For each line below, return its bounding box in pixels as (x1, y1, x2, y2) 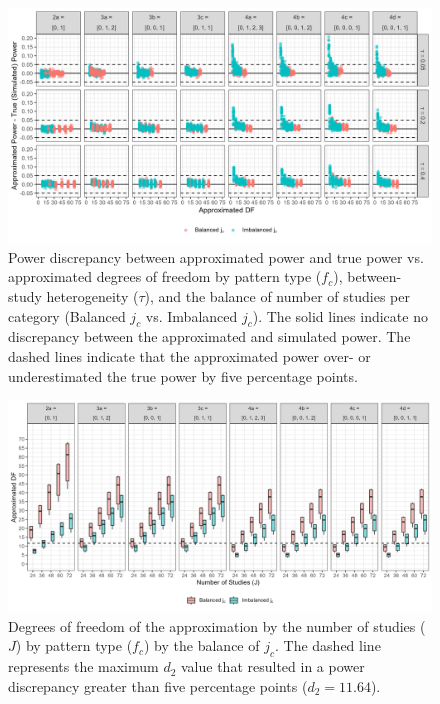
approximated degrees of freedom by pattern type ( (8, 266, 322, 287)
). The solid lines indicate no (252, 305, 428, 326)
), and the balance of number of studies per (144, 285, 410, 306)
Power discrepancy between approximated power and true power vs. (8, 246, 424, 267)
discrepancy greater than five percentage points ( (8, 675, 308, 696)
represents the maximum (8, 656, 159, 677)
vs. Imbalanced (145, 305, 238, 326)
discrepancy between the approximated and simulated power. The (8, 326, 411, 347)
